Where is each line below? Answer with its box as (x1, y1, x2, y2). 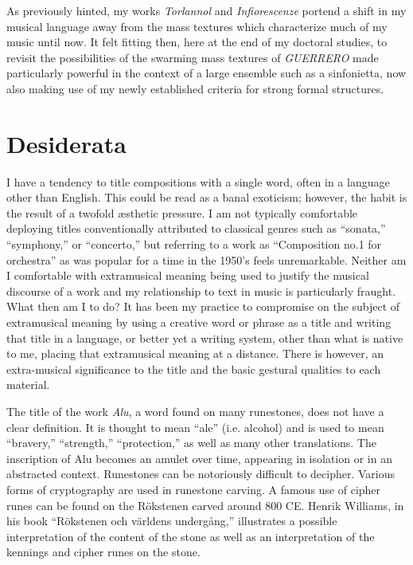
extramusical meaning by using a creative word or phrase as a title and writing (6, 314, 392, 331)
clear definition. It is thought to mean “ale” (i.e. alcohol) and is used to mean (6, 418, 384, 435)
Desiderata (6, 127, 127, 159)
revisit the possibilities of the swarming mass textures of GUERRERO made (6, 49, 379, 65)
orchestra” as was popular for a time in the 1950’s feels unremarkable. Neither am (6, 251, 407, 268)
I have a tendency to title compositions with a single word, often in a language (6, 173, 390, 190)
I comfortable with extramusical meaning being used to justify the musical (6, 267, 369, 284)
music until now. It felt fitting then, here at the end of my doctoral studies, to (6, 33, 388, 50)
